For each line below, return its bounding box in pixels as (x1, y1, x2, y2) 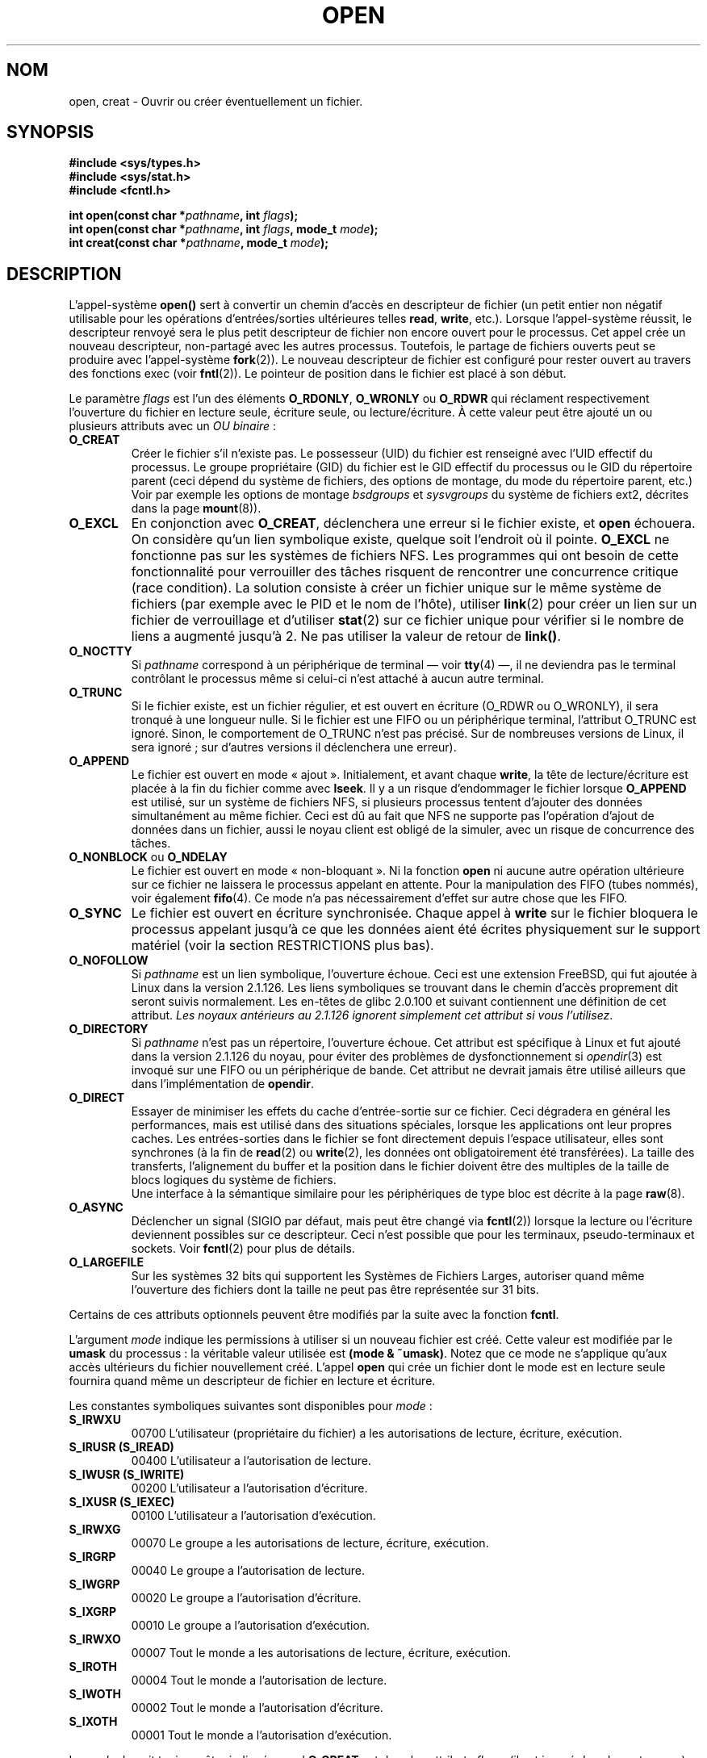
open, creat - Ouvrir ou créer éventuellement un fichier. (69, 94, 363, 108)
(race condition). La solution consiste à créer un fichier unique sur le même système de (131, 580, 662, 596)
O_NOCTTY (69, 644, 132, 659)
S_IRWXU (69, 1413, 121, 1427)
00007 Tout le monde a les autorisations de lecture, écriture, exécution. (131, 1646, 512, 1660)
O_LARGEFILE (69, 1255, 144, 1270)
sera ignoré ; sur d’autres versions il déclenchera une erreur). (131, 740, 457, 755)
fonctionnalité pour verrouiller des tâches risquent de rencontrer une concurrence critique (131, 563, 679, 580)
